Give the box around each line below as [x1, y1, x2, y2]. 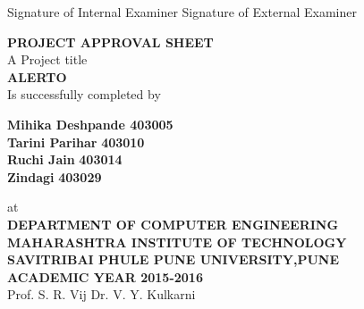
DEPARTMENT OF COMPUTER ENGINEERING [7, 214, 339, 233]
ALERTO [7, 67, 67, 86]
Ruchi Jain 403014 [7, 150, 123, 169]
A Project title [7, 50, 88, 69]
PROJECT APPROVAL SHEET [7, 32, 214, 51]
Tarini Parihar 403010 [7, 132, 145, 151]
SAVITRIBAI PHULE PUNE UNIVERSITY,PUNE [7, 250, 340, 269]
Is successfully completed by [7, 85, 161, 104]
